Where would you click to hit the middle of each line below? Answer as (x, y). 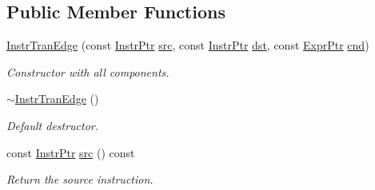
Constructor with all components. (88, 71)
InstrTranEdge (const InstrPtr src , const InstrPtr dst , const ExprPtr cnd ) (188, 45)
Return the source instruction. (80, 179)
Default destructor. (53, 125)
